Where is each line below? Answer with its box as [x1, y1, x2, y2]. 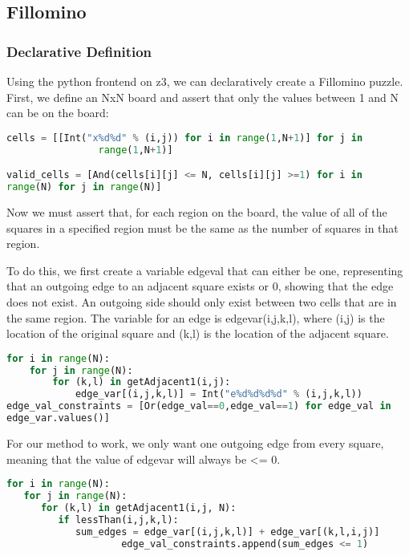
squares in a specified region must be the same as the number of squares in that [6, 219, 399, 236]
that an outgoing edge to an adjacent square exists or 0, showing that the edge [6, 278, 394, 294]
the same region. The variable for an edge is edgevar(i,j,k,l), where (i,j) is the [6, 309, 385, 326]
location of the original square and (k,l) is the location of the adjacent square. [6, 325, 389, 342]
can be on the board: [6, 104, 109, 121]
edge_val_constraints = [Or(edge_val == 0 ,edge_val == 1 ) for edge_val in [6, 400, 391, 412]
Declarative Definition [6, 41, 152, 61]
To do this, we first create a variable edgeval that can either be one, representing [6, 262, 403, 278]
